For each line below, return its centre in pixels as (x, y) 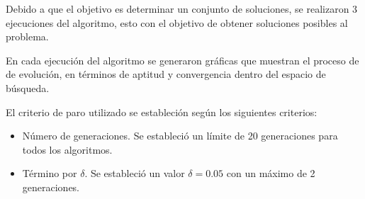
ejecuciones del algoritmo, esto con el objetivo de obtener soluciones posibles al (177, 22)
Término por (50, 173)
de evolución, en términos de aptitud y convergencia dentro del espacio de (166, 74)
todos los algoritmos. (67, 149)
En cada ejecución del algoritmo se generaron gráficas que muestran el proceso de (182, 60)
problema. (27, 36)
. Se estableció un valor (135, 173)
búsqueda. (28, 87)
